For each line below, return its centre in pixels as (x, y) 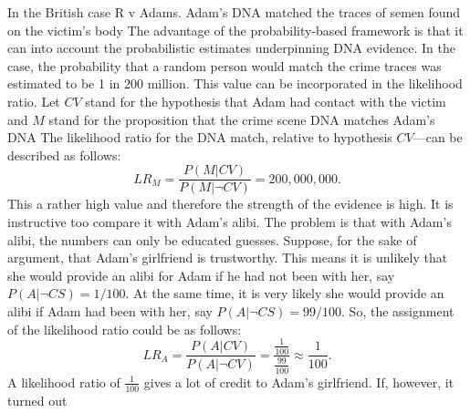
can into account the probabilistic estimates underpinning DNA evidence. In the (231, 48)
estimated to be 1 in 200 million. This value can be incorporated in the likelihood (235, 83)
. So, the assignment (398, 310)
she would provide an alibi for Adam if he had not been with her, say (201, 275)
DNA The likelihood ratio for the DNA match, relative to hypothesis (200, 137)
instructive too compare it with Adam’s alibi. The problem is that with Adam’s (230, 222)
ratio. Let (34, 101)
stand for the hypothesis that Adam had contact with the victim (266, 101)
